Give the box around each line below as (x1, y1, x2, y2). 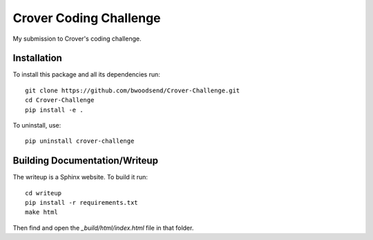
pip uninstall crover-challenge (25, 137, 135, 145)
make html (25, 208, 58, 217)
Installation (12, 52, 62, 64)
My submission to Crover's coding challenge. (12, 34, 142, 43)
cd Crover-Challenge (25, 97, 95, 104)
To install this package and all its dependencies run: (12, 70, 160, 79)
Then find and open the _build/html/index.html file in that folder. (12, 223, 194, 232)
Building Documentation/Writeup (12, 155, 159, 167)
